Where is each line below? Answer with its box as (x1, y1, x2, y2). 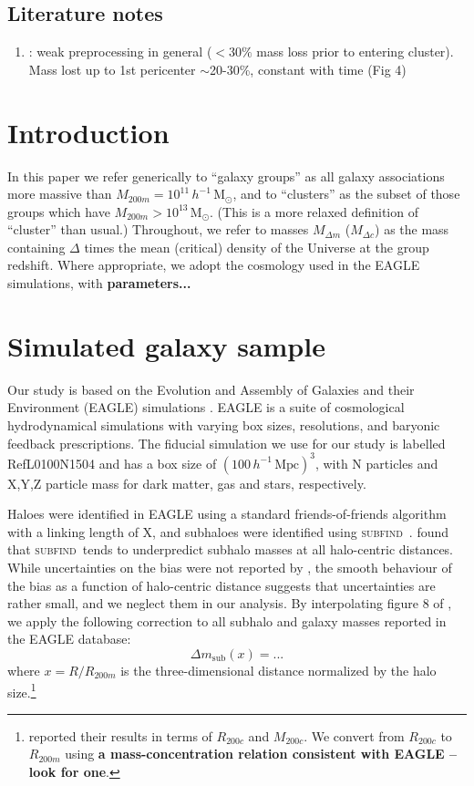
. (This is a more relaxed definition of (210, 202, 418, 221)
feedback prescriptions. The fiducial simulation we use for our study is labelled (7, 433, 446, 452)
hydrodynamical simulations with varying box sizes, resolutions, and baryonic (7, 415, 440, 434)
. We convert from (304, 726, 405, 745)
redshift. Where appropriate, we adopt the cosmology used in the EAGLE (7, 255, 420, 274)
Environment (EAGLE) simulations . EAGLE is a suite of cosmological (7, 398, 405, 417)
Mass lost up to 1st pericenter (28, 59, 196, 78)
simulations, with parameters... (7, 274, 191, 293)
